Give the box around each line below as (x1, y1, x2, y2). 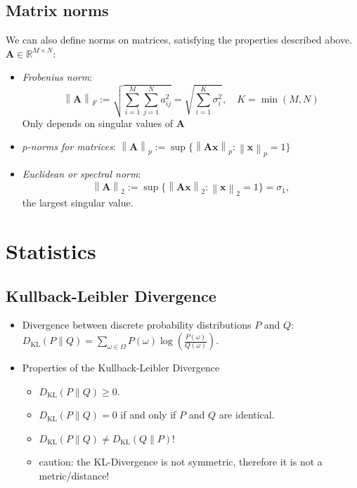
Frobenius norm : (22, 70, 93, 84)
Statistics (6, 237, 96, 265)
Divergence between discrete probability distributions (22, 317, 252, 332)
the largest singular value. (22, 195, 134, 210)
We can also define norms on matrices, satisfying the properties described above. (6, 32, 353, 47)
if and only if (120, 407, 176, 422)
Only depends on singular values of (22, 115, 173, 130)
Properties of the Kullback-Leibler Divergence (22, 360, 220, 375)
